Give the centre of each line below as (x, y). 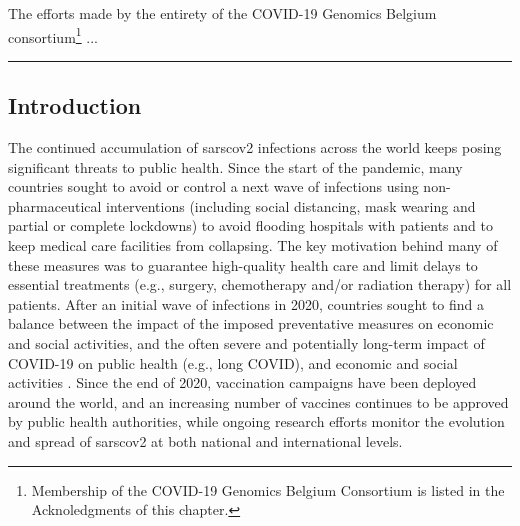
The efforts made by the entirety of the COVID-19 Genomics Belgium (222, 13)
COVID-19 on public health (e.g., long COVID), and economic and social (233, 362)
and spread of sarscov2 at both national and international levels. (205, 440)
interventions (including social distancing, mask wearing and (291, 205)
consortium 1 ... (53, 35)
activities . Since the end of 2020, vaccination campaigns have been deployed (242, 382)
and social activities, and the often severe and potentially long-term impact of (246, 342)
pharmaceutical (55, 205)
